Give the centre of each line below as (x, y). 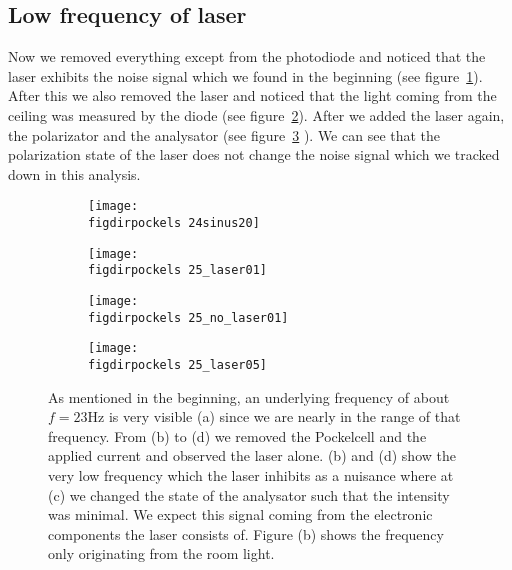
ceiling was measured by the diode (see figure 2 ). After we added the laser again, (256, 114)
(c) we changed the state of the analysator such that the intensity (249, 494)
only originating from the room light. (161, 553)
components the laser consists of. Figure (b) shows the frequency (246, 533)
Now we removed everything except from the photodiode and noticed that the (247, 56)
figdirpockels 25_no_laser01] (188, 317)
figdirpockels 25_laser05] (177, 364)
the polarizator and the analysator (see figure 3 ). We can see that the (224, 134)
